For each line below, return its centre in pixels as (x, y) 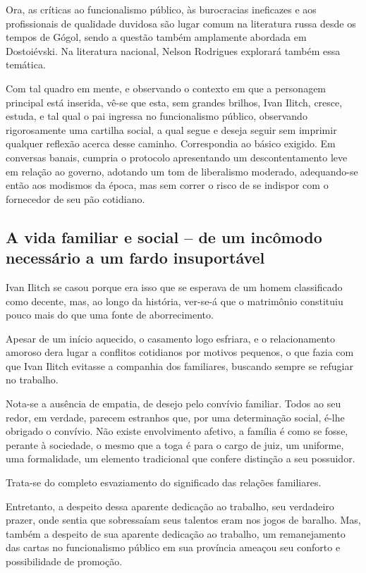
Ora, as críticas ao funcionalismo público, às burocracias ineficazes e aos (161, 9)
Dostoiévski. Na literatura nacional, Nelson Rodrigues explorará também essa (173, 50)
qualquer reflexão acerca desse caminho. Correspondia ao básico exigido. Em (171, 143)
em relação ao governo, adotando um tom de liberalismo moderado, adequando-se (182, 171)
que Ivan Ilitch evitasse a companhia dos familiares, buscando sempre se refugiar (179, 365)
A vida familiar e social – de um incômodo (164, 236)
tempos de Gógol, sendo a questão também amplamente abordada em (156, 37)
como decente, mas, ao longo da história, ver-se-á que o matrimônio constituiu (175, 301)
